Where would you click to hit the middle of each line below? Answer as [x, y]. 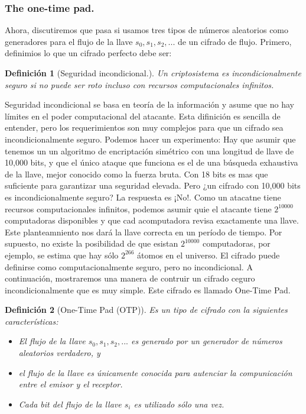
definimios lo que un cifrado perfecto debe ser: [88, 53]
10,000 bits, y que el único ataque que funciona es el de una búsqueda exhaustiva [152, 162]
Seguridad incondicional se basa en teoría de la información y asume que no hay [149, 104]
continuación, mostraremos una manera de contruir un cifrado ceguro [130, 278]
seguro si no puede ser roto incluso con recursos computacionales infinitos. [139, 84]
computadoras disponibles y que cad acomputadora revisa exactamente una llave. [152, 220]
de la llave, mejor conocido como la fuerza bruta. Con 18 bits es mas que [136, 174]
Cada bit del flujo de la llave [70, 404]
